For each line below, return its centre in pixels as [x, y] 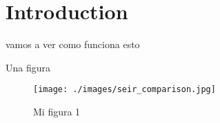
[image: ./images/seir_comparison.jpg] [124, 90]
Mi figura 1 [57, 111]
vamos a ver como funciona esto [73, 44]
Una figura [28, 67]
